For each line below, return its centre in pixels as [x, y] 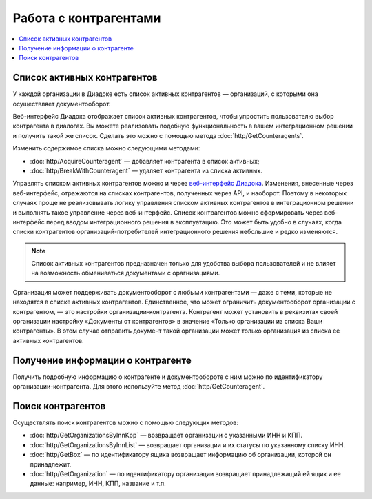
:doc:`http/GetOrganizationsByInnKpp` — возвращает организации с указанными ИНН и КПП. [166, 436]
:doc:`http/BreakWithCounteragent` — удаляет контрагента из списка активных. [146, 170]
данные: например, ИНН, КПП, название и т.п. [98, 484]
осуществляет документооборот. [62, 104]
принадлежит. [51, 464]
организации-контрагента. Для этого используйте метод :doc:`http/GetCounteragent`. [139, 387]
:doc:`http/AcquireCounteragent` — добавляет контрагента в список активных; [145, 161]
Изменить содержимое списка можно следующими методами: [106, 148]
